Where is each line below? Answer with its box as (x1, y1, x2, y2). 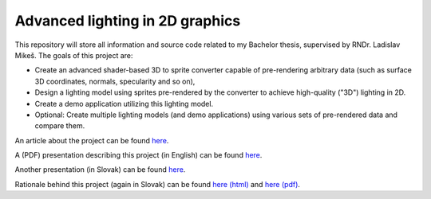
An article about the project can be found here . (14, 135, 169, 145)
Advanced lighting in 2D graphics (14, 12, 241, 29)
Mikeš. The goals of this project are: (14, 50, 133, 60)
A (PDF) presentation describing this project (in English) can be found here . (14, 150, 263, 160)
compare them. (34, 121, 85, 131)
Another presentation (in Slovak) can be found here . (14, 165, 186, 174)
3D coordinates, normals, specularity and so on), (34, 76, 196, 86)
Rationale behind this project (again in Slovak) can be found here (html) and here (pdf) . (14, 179, 301, 189)
